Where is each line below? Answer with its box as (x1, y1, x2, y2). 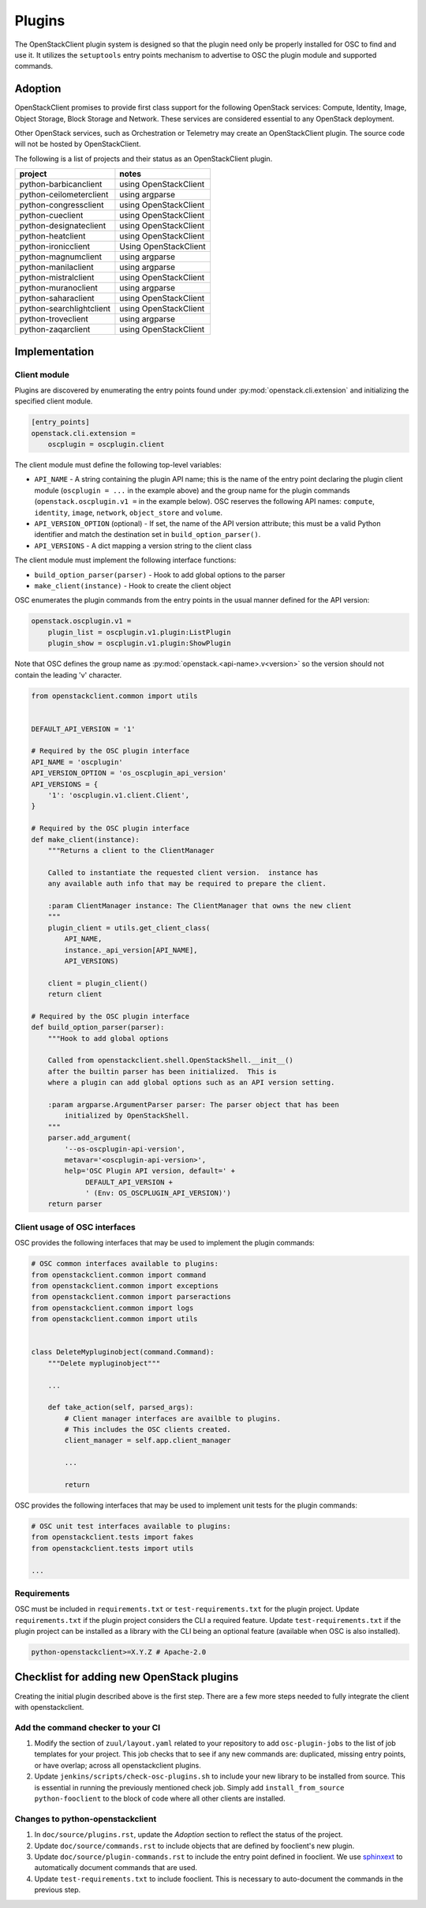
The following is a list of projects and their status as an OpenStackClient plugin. (14, 154, 273, 163)
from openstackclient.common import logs (31, 1303, 194, 1313)
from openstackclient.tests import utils (31, 1544, 194, 1553)
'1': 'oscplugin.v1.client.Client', (47, 791, 189, 800)
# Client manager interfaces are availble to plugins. (64, 1414, 282, 1423)
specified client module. (14, 396, 93, 406)
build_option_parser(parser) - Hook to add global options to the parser (34, 569, 286, 580)
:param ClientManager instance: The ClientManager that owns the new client (47, 901, 352, 910)
